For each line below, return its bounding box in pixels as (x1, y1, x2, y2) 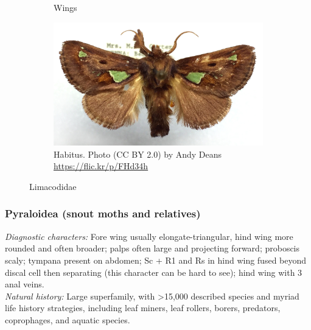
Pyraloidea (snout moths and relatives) (5, 206, 201, 221)
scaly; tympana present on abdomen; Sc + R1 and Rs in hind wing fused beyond (5, 253, 307, 266)
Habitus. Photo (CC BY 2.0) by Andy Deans (54, 147, 222, 160)
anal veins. (5, 278, 44, 290)
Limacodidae (29, 180, 77, 192)
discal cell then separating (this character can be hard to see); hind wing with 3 (5, 265, 302, 278)
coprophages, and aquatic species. (5, 313, 130, 326)
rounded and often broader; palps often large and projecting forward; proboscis (5, 242, 300, 255)
